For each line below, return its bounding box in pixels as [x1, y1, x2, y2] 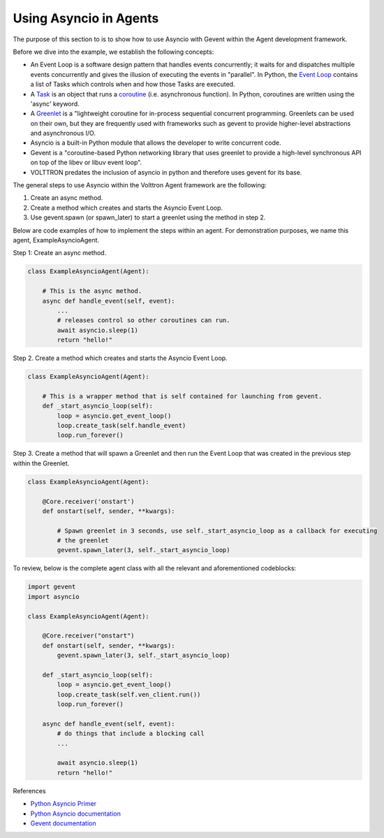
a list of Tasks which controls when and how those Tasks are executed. [30, 80, 235, 89]
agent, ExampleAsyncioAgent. [13, 236, 100, 244]
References [13, 786, 46, 795]
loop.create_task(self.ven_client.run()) [57, 691, 201, 698]
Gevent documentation [30, 819, 96, 828]
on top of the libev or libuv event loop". [30, 158, 142, 167]
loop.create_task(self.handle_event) [57, 421, 186, 429]
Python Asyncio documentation [30, 809, 121, 818]
